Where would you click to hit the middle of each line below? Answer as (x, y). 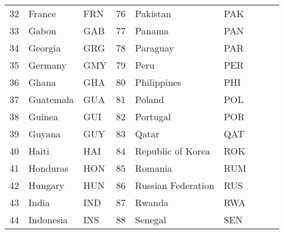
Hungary (47, 185)
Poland (149, 99)
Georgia (45, 48)
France (42, 13)
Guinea (43, 116)
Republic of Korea (173, 151)
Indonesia (48, 219)
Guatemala (51, 99)
